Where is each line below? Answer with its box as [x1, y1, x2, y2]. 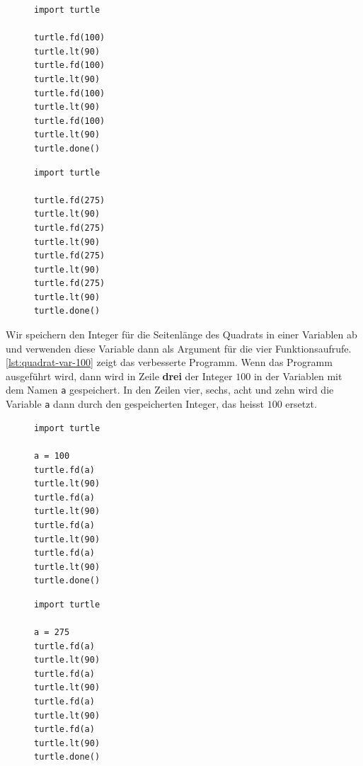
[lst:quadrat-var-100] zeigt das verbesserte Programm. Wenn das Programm [6, 355, 333, 370]
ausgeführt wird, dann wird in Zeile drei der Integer [6, 368, 233, 383]
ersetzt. [285, 396, 317, 411]
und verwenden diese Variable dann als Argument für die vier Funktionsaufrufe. [6, 341, 352, 355]
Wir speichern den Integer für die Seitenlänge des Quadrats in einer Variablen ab [6, 327, 357, 342]
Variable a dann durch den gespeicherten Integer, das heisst [6, 396, 265, 411]
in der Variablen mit [253, 368, 342, 383]
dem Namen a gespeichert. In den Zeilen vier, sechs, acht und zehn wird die [6, 382, 334, 397]
